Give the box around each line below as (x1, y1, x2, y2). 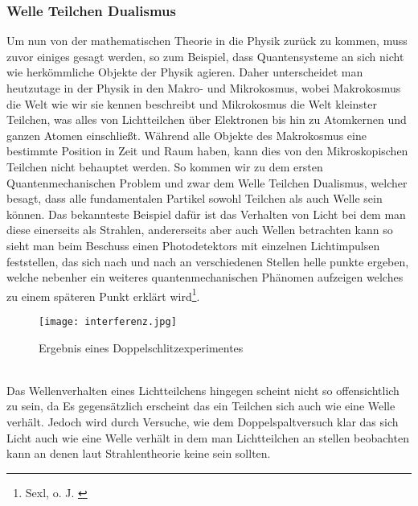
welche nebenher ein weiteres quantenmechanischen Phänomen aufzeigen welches (6, 269, 404, 286)
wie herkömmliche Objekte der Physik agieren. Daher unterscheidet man (6, 64, 363, 80)
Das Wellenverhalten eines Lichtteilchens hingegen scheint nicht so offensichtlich (6, 381, 400, 398)
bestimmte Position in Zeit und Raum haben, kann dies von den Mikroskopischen (6, 142, 408, 159)
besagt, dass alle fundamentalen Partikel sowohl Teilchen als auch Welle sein (6, 190, 383, 207)
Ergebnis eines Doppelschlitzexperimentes (39, 339, 244, 356)
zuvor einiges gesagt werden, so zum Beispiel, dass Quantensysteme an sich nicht (6, 47, 404, 64)
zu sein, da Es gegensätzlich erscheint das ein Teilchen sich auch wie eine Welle (6, 397, 395, 414)
